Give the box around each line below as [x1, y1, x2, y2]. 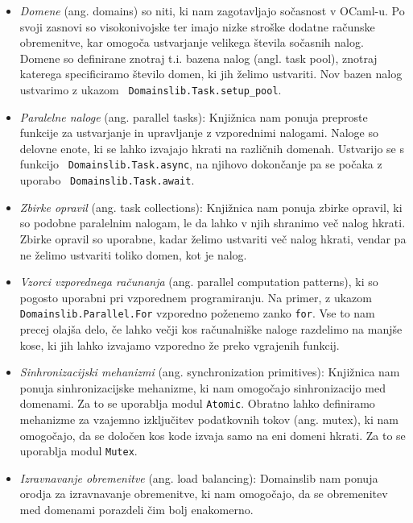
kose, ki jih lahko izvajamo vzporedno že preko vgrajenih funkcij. [19, 336, 340, 353]
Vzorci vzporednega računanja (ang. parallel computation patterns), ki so [19, 273, 378, 290]
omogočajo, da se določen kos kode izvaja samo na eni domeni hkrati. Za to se [19, 426, 406, 443]
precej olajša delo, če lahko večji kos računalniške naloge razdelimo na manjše [19, 320, 403, 337]
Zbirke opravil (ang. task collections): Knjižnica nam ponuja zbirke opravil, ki [19, 198, 403, 215]
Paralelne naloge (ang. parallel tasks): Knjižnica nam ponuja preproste [19, 108, 368, 125]
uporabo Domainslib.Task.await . [19, 172, 195, 189]
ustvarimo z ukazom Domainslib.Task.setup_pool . [19, 81, 282, 98]
